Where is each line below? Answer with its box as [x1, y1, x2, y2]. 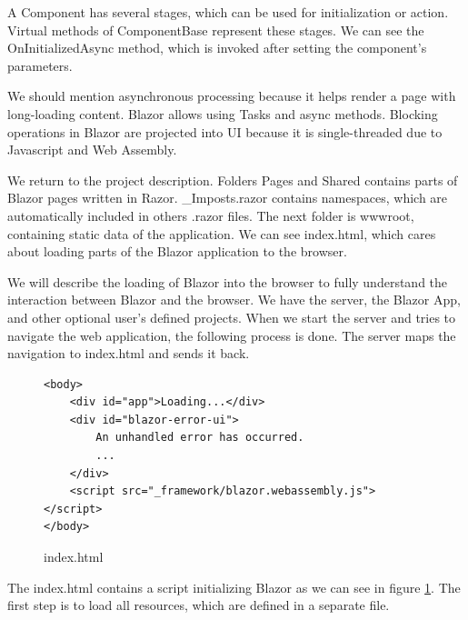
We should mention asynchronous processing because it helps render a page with [7, 86, 456, 105]
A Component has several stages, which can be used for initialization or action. [7, 3, 449, 21]
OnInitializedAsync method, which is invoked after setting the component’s [7, 38, 427, 57]
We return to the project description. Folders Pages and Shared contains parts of [7, 170, 458, 189]
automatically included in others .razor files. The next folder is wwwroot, [7, 205, 414, 225]
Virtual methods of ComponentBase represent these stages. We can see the [7, 20, 424, 39]
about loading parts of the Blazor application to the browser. [7, 242, 347, 261]
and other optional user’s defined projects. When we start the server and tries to [7, 307, 456, 326]
